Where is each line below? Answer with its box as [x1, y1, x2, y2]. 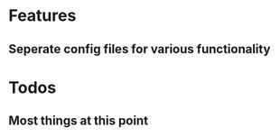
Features [8, 5, 77, 26]
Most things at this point [8, 114, 149, 129]
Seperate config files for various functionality [8, 41, 271, 57]
